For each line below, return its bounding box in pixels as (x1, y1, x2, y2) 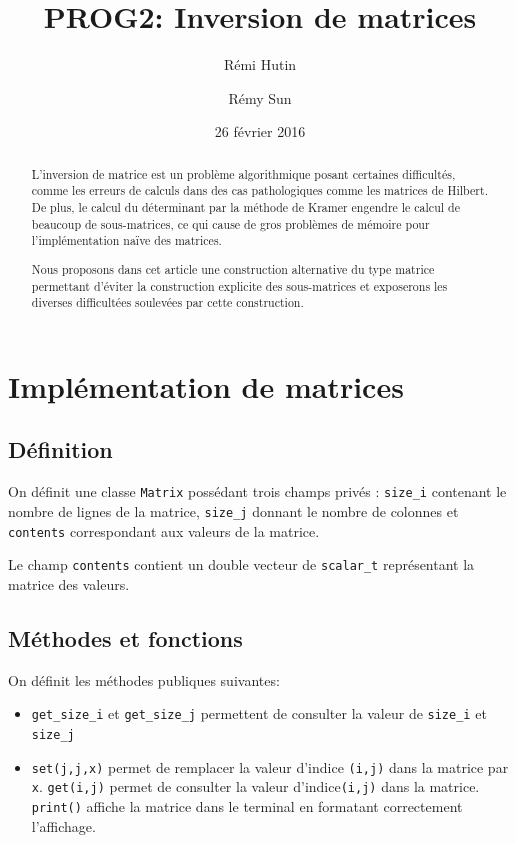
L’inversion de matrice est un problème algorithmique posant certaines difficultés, (31, 165, 456, 182)
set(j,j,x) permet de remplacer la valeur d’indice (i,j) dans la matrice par (31, 756, 509, 777)
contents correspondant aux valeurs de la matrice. (8, 520, 320, 541)
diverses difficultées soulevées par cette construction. (31, 294, 304, 311)
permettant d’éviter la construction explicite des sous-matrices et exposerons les (31, 277, 448, 294)
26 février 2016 (214, 121, 306, 142)
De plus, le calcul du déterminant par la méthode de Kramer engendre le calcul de (31, 199, 460, 216)
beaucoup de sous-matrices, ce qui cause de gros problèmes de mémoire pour (31, 215, 430, 232)
